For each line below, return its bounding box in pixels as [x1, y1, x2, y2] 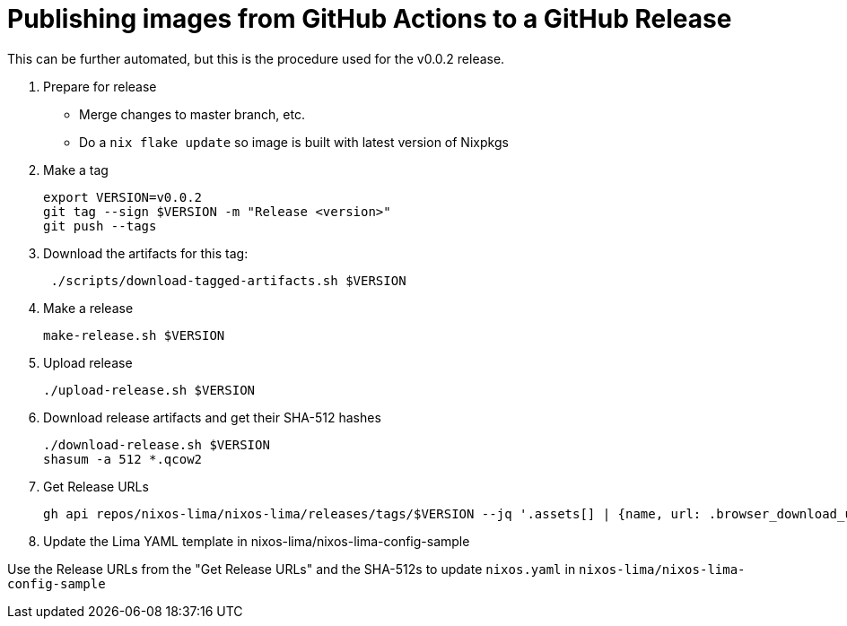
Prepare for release [43, 78, 157, 94]
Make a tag [43, 161, 109, 178]
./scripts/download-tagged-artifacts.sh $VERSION [50, 273, 406, 288]
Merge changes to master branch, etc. [79, 106, 305, 122]
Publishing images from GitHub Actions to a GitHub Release [7, 4, 732, 34]
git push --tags [43, 218, 157, 233]
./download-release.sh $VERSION [43, 437, 270, 452]
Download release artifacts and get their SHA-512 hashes [43, 409, 381, 425]
